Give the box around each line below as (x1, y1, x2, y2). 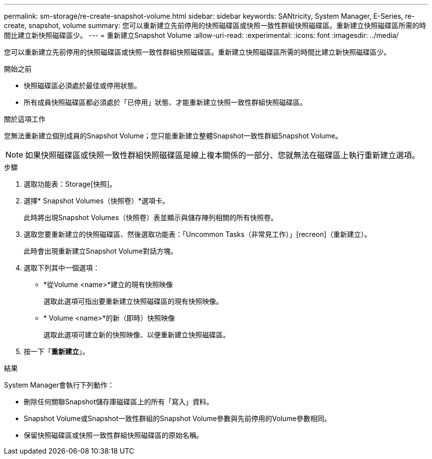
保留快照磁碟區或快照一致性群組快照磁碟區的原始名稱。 (24, 431, 203, 439)
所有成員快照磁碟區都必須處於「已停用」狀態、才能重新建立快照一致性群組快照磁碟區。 (24, 98, 307, 106)
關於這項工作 (4, 115, 45, 123)
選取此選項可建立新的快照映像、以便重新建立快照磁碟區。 (43, 330, 230, 339)
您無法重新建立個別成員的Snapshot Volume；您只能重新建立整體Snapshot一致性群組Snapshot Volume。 (4, 131, 342, 140)
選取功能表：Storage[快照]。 (24, 180, 116, 188)
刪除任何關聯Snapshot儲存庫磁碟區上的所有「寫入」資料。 (24, 397, 214, 406)
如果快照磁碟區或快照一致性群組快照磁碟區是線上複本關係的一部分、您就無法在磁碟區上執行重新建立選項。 (25, 150, 420, 160)
